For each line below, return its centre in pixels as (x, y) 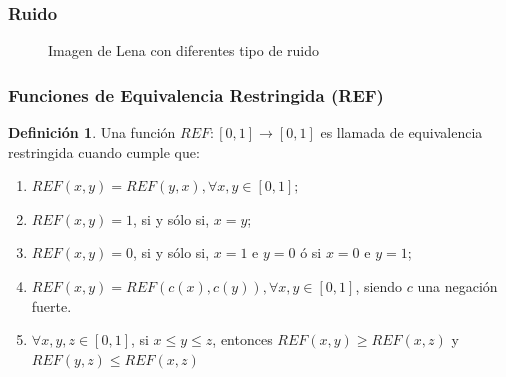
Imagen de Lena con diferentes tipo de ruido (184, 50)
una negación (457, 286)
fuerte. (51, 305)
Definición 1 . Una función (92, 132)
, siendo (379, 286)
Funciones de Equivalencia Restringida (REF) (196, 94)
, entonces (242, 339)
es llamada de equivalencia (401, 132)
